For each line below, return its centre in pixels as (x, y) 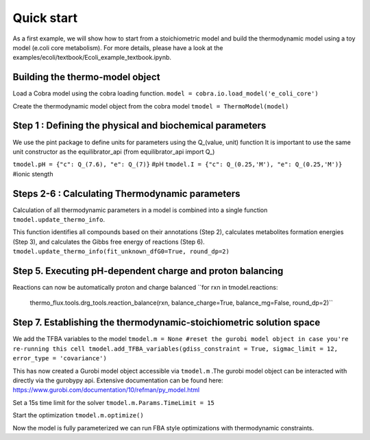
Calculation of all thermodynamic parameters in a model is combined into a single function (140, 210)
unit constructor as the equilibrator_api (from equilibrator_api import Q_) (114, 152)
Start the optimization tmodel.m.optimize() (78, 415)
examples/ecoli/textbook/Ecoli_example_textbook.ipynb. (92, 58)
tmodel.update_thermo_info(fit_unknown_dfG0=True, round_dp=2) (121, 252)
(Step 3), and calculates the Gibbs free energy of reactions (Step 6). (109, 242)
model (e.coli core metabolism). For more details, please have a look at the (118, 47)
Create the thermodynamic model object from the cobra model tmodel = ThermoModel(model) (151, 106)
